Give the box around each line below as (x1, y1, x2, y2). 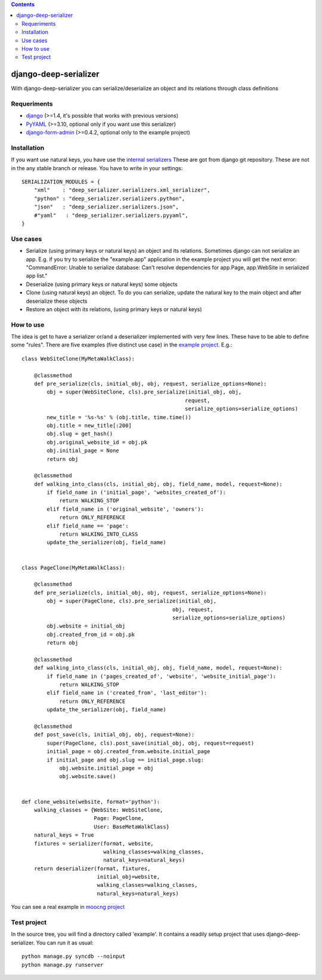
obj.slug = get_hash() (47, 431, 113, 437)
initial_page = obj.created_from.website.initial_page (47, 748, 210, 755)
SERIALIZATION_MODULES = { (21, 179, 101, 185)
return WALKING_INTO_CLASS (59, 531, 138, 537)
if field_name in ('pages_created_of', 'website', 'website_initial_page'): (47, 672, 277, 680)
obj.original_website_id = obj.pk (47, 439, 148, 446)
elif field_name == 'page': (47, 523, 129, 529)
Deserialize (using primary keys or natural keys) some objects (26, 281, 178, 288)
